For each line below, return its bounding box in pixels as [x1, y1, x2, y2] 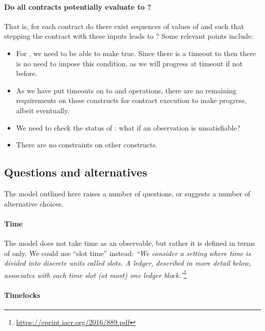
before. [16, 68, 38, 79]
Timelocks [4, 289, 40, 300]
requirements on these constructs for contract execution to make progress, [16, 95, 247, 106]
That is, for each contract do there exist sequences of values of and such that [4, 20, 244, 31]
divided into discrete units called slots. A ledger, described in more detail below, [4, 258, 251, 268]
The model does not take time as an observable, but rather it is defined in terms [4, 237, 255, 248]
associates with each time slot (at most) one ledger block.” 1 [4, 268, 187, 280]
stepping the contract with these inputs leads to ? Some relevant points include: [4, 31, 253, 41]
